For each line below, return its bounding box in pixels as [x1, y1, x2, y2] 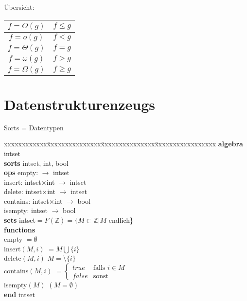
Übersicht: [4, 2, 35, 12]
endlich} [108, 215, 134, 225]
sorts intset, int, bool [4, 158, 69, 168]
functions [4, 224, 35, 234]
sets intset [4, 215, 35, 225]
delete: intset [4, 186, 42, 196]
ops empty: [4, 167, 38, 177]
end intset [4, 289, 35, 300]
